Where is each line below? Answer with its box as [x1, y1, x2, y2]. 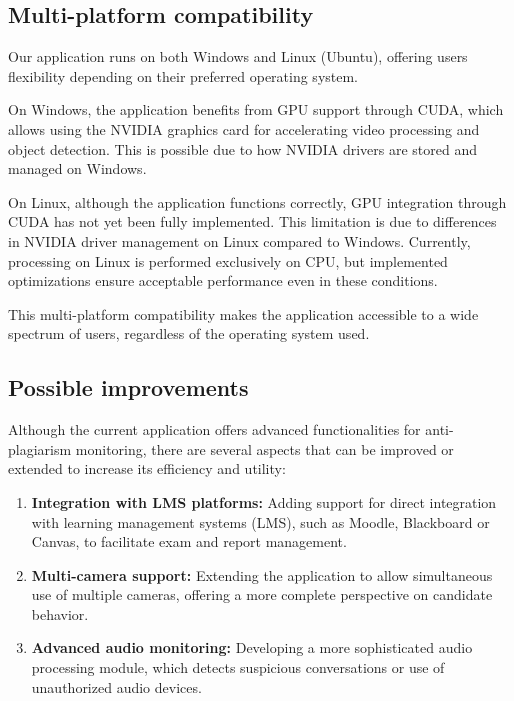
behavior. [31, 603, 89, 624]
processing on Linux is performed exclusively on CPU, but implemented [8, 250, 448, 271]
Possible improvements [8, 372, 249, 403]
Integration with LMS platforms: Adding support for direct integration [31, 491, 497, 512]
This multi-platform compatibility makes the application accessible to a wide [8, 303, 479, 324]
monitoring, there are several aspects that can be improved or [75, 438, 454, 459]
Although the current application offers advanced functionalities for [8, 419, 421, 440]
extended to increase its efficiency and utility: [8, 458, 286, 479]
